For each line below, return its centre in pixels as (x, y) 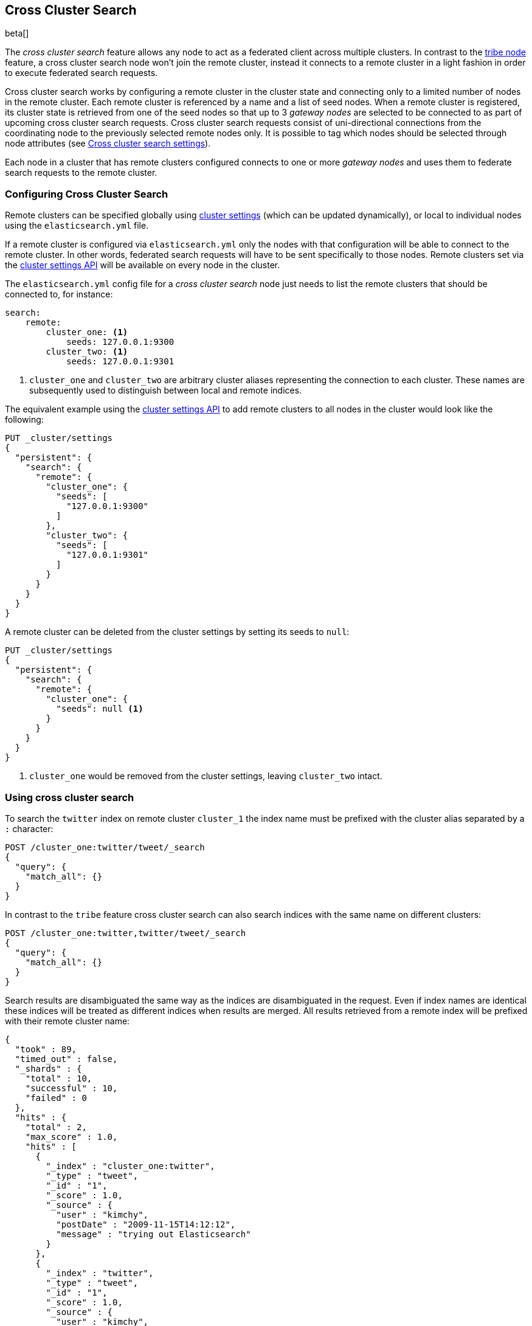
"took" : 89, (46, 1049)
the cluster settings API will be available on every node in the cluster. (143, 265)
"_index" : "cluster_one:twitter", (130, 1166)
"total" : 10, (59, 1078)
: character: (29, 828)
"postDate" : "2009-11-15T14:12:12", (146, 1224)
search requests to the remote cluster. (81, 173)
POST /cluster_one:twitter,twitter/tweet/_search (126, 933)
